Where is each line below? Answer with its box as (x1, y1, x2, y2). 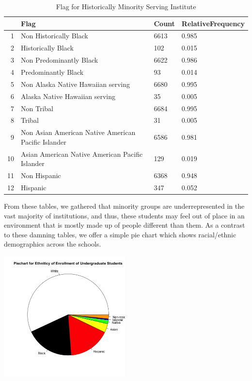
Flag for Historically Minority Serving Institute (56, 1, 196, 11)
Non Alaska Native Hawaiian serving (21, 79, 130, 89)
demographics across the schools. (4, 239, 101, 249)
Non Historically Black (21, 31, 88, 41)
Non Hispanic (21, 170, 61, 181)
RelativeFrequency (181, 18, 245, 28)
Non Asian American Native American (21, 127, 136, 137)
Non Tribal (21, 103, 53, 113)
